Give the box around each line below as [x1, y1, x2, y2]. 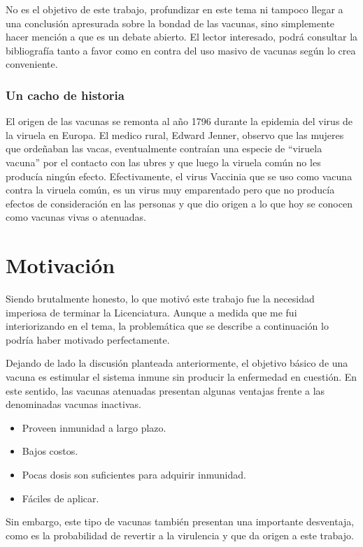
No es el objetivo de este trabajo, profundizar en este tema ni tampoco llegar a [6, 2, 343, 16]
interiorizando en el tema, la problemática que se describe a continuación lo [6, 319, 329, 333]
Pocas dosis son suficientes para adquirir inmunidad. [22, 467, 246, 481]
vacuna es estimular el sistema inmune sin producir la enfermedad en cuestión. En [6, 370, 357, 384]
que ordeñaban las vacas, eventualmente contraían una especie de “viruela [6, 141, 322, 156]
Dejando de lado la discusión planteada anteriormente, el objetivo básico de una [6, 356, 348, 370]
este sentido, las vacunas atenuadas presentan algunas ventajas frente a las [6, 383, 325, 398]
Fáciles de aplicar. [22, 490, 99, 505]
